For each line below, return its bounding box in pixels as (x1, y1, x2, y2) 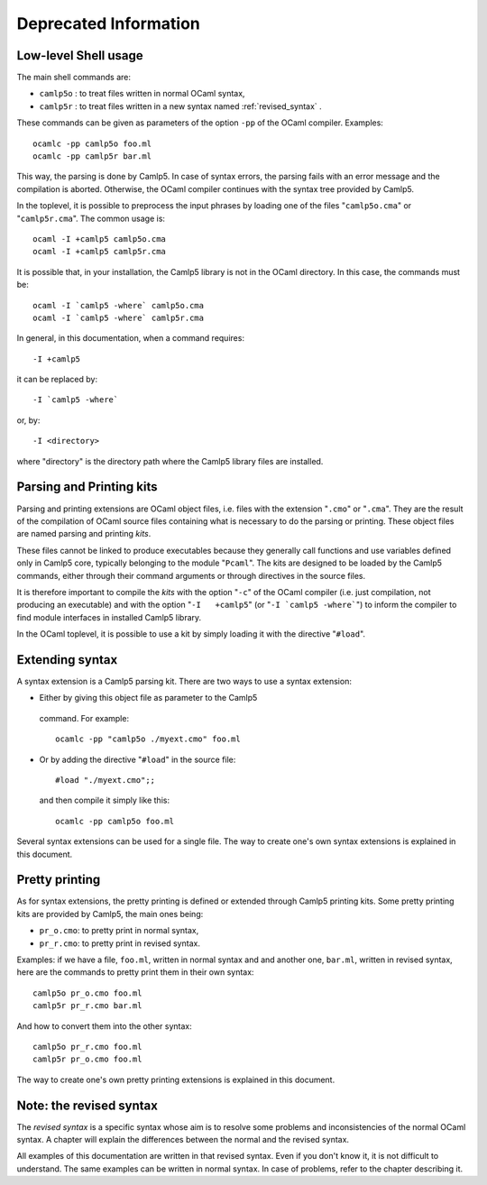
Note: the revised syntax (16, 1098, 158, 1113)
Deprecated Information (16, 14, 200, 33)
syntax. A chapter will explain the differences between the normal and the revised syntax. (16, 1134, 350, 1144)
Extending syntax (16, 652, 118, 667)
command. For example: (39, 712, 130, 723)
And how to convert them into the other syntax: (16, 1020, 193, 1032)
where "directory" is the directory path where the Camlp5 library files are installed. (16, 455, 324, 466)
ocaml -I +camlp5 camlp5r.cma (32, 246, 167, 257)
